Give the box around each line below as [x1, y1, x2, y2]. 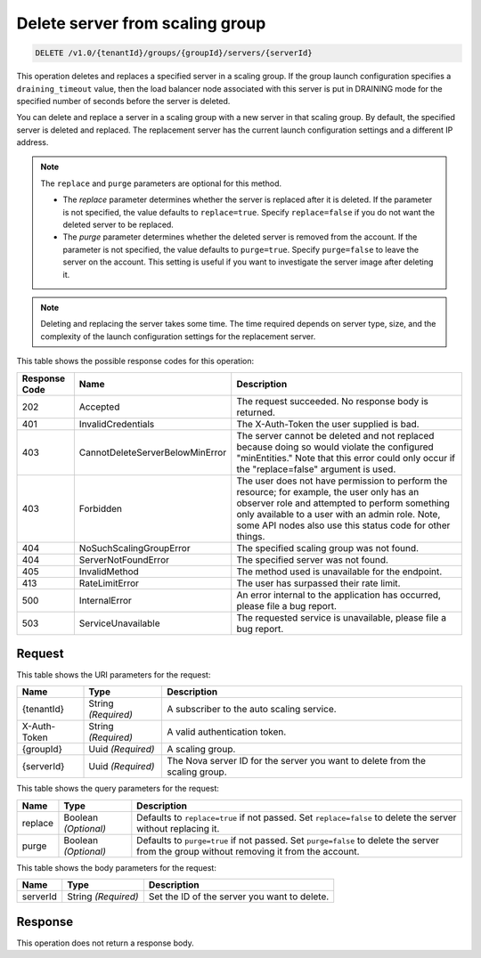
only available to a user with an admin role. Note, [236, 507, 441, 520]
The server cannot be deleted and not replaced [236, 429, 435, 442]
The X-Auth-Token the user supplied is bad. [236, 418, 420, 430]
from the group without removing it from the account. [136, 845, 360, 857]
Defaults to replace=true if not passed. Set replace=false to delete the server [136, 811, 457, 824]
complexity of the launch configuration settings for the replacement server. [40, 330, 316, 342]
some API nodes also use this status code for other [236, 519, 451, 532]
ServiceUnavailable [78, 617, 160, 629]
